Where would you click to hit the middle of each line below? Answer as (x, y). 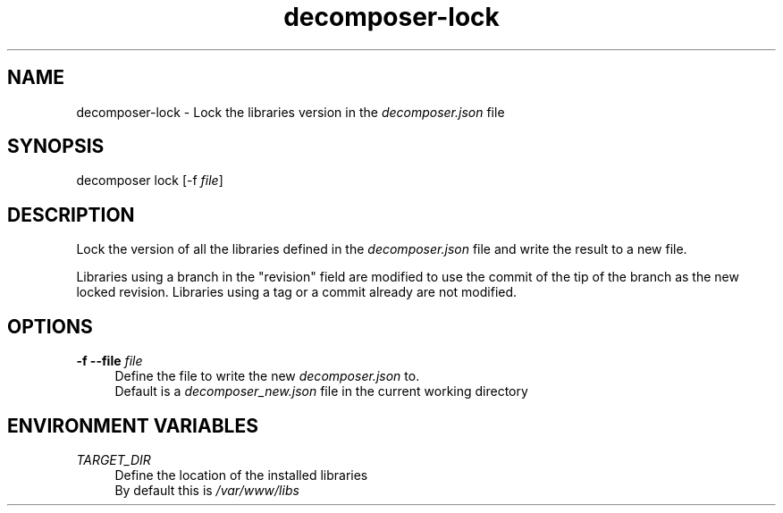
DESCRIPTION (71, 214)
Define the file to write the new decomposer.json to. (267, 376)
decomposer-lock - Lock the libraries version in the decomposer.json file (290, 112)
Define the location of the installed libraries (241, 475)
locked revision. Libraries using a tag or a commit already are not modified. (297, 292)
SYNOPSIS (56, 147)
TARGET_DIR (114, 459)
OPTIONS (50, 326)
